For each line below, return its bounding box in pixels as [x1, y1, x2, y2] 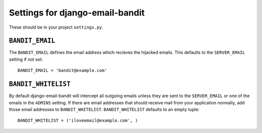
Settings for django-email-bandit [9, 7, 145, 18]
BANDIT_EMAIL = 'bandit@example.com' [17, 68, 108, 73]
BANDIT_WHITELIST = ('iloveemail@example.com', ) [17, 118, 138, 123]
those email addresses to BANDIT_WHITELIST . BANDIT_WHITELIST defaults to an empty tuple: [9, 106, 200, 112]
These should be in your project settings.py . [9, 24, 103, 30]
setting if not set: [9, 56, 43, 62]
